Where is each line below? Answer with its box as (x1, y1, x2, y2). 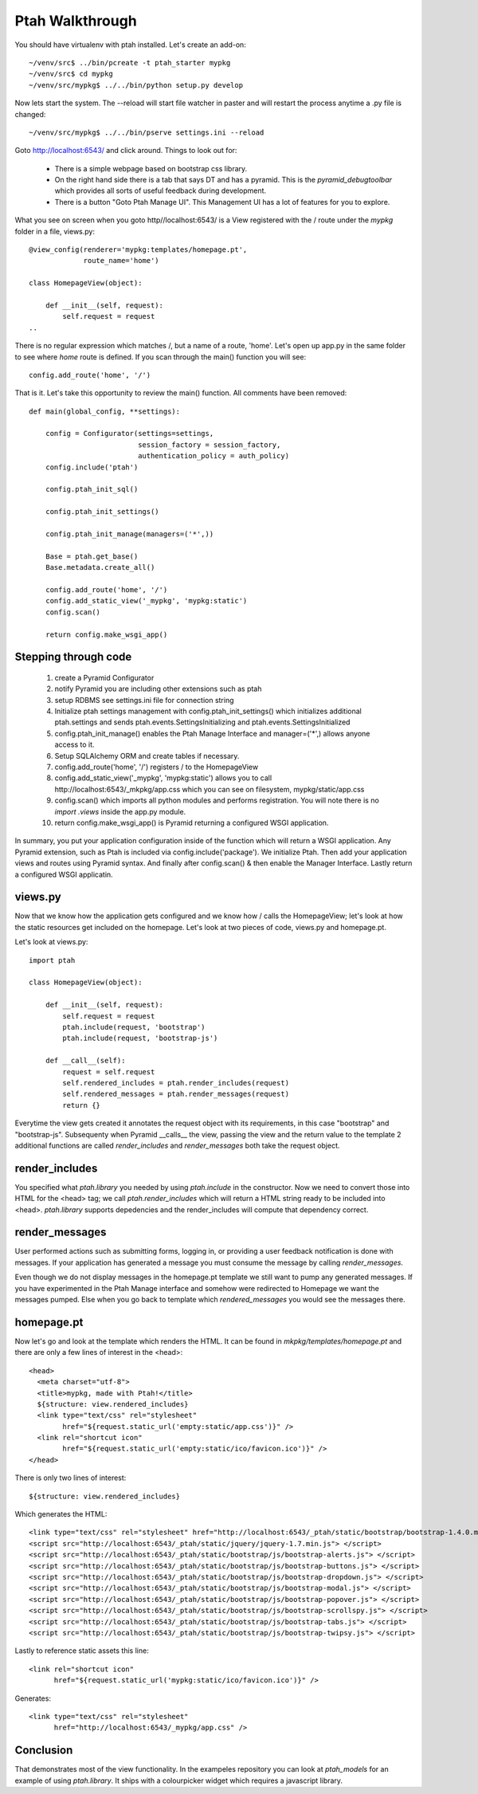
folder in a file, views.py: (14, 226, 96, 236)
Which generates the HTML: (14, 1509, 108, 1519)
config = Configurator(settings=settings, (45, 429, 214, 438)
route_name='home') (83, 256, 159, 265)
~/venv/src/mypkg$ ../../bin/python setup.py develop (29, 80, 243, 89)
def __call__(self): (45, 1056, 126, 1066)
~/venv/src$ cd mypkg (29, 69, 113, 79)
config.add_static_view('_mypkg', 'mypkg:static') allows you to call (54, 773, 272, 783)
